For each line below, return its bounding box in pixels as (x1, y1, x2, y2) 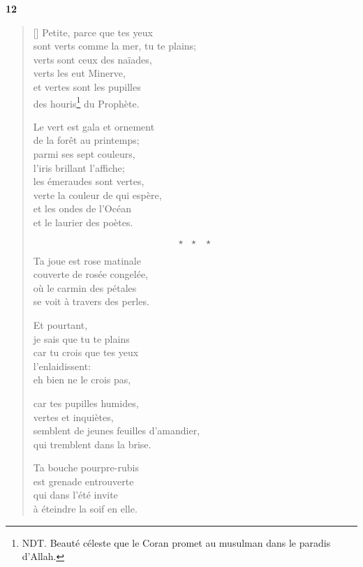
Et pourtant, (33, 317, 88, 332)
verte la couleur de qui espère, (33, 187, 162, 202)
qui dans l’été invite (33, 487, 118, 502)
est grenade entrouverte (33, 473, 134, 488)
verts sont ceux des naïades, (33, 52, 152, 66)
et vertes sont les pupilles (33, 79, 141, 94)
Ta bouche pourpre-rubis (33, 460, 139, 475)
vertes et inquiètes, (33, 409, 114, 424)
